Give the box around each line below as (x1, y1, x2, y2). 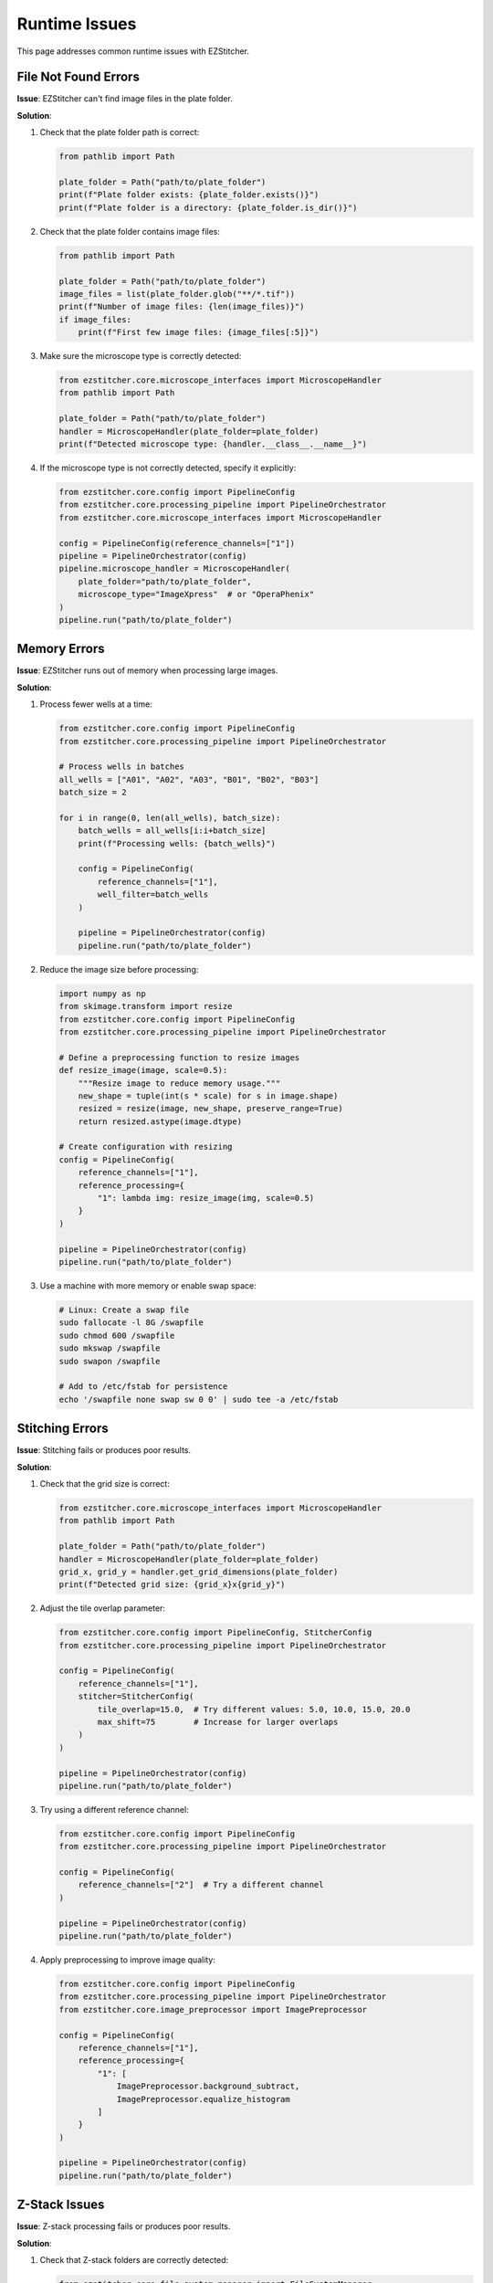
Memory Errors (16, 641, 105, 657)
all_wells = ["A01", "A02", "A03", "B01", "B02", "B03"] (58, 774, 320, 784)
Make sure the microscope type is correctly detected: (39, 351, 242, 362)
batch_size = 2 (58, 787, 127, 798)
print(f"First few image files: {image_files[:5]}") (78, 327, 320, 338)
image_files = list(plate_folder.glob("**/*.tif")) (58, 289, 296, 299)
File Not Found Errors (16, 69, 141, 85)
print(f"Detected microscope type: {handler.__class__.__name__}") (58, 439, 368, 449)
